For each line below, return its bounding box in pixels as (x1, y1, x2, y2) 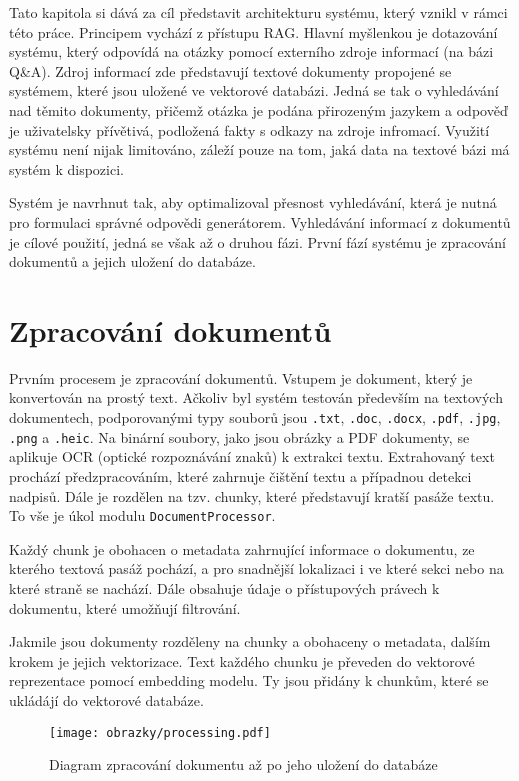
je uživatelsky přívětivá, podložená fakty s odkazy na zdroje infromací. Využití (9, 119, 490, 140)
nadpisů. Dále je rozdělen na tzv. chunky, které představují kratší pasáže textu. (9, 485, 495, 506)
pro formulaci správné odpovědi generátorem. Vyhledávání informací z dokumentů (9, 211, 511, 232)
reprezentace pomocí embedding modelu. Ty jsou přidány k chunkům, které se (9, 670, 489, 691)
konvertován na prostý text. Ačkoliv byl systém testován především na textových (9, 387, 503, 408)
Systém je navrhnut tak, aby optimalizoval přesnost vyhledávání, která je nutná (9, 192, 497, 213)
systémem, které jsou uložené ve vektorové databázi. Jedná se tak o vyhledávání (9, 80, 499, 101)
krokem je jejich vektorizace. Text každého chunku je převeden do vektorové (9, 650, 475, 671)
